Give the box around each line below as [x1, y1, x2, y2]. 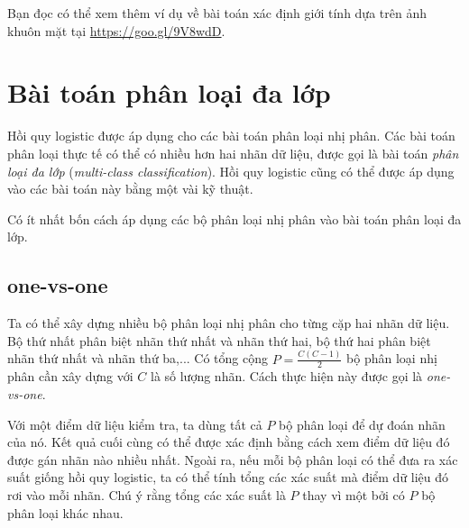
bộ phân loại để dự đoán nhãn [279, 414, 446, 433]
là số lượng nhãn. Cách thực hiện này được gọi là [150, 367, 423, 386]
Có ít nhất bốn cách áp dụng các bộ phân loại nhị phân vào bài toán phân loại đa [7, 209, 462, 228]
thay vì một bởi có [302, 485, 405, 504]
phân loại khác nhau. [7, 503, 124, 522]
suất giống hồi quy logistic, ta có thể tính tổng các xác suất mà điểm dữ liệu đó [7, 468, 449, 487]
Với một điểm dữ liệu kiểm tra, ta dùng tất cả [7, 414, 262, 433]
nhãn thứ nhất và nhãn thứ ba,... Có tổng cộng [7, 349, 269, 368]
